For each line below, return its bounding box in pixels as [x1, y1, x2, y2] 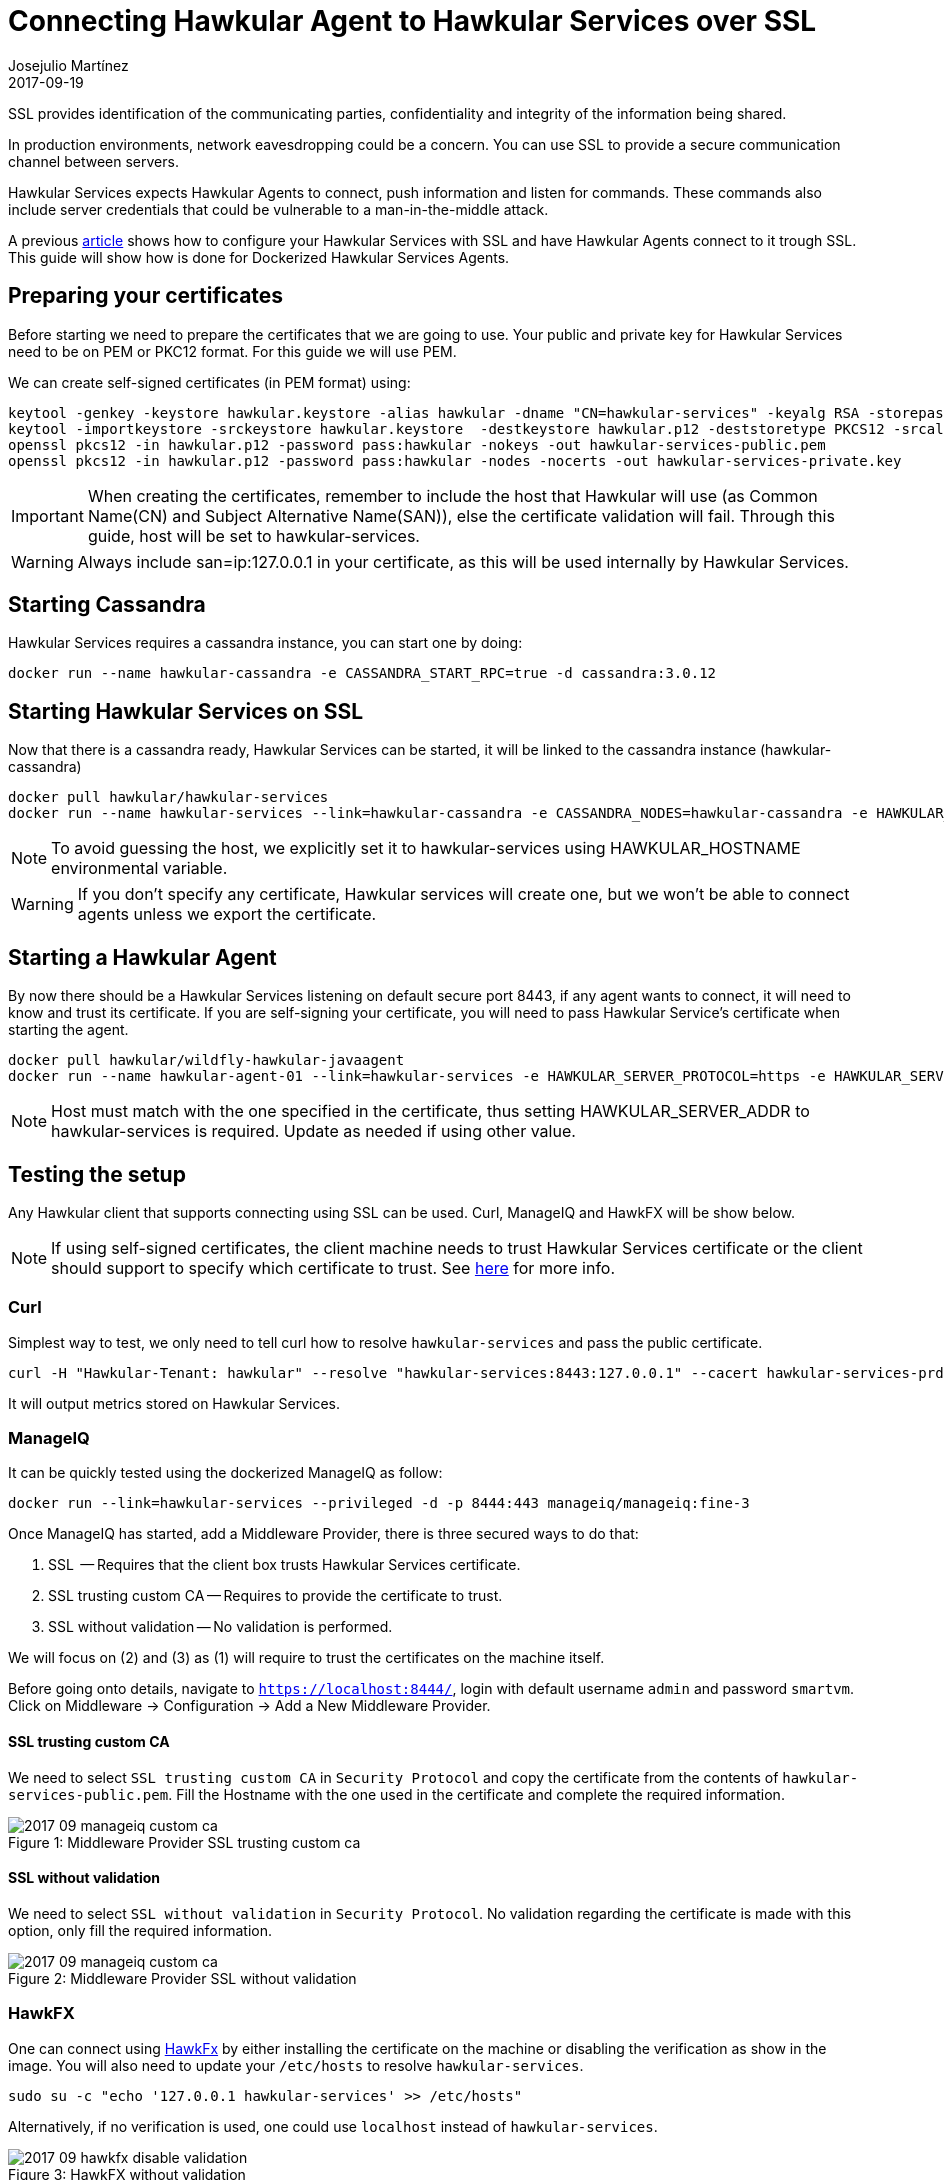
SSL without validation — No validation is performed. [48, 1618, 393, 1636]
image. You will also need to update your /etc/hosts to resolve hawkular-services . [8, 2056, 584, 2074]
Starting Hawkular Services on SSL [8, 698, 364, 724]
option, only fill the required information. [8, 1921, 273, 1939]
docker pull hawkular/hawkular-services [8, 789, 329, 806]
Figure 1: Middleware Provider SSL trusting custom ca [8, 1833, 361, 1851]
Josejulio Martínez [8, 56, 129, 74]
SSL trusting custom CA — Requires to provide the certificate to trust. [48, 1587, 503, 1605]
